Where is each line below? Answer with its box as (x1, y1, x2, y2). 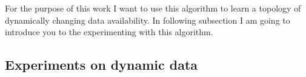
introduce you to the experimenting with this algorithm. (5, 25, 213, 38)
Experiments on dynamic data (5, 55, 198, 74)
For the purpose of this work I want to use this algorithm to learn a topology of (5, 2, 301, 14)
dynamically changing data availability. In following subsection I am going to (5, 13, 290, 26)
